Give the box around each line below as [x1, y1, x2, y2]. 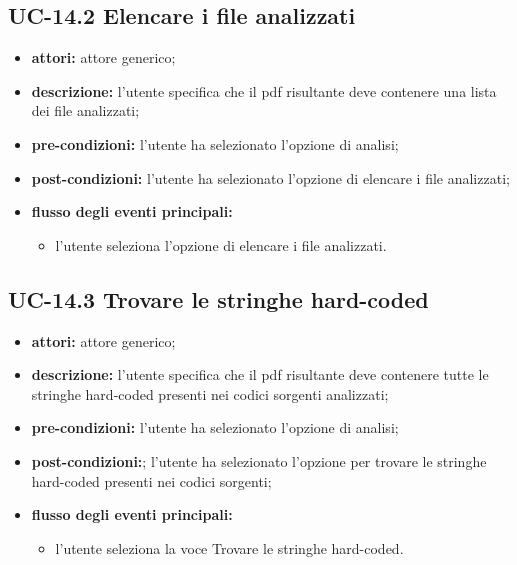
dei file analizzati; [31, 100, 140, 121]
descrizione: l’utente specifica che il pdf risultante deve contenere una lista [31, 80, 497, 101]
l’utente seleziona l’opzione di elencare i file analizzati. [55, 234, 387, 255]
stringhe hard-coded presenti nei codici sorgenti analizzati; [31, 383, 389, 404]
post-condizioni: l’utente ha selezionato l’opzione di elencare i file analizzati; [31, 167, 510, 188]
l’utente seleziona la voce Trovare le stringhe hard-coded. [55, 537, 404, 558]
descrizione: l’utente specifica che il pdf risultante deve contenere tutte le [31, 364, 489, 385]
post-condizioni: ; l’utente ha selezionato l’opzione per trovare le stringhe [31, 450, 487, 471]
